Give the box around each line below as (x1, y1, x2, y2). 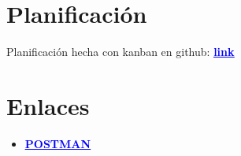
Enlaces (6, 89, 90, 121)
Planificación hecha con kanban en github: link (6, 43, 235, 60)
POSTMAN (24, 135, 91, 151)
